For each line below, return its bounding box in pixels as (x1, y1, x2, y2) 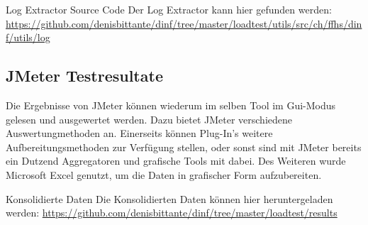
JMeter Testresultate (6, 65, 163, 87)
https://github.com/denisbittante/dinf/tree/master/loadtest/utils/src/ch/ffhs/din (6, 16, 362, 31)
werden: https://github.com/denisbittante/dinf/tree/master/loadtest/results (6, 205, 338, 220)
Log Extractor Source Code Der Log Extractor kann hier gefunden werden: (6, 2, 332, 16)
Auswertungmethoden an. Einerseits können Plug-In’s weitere (6, 126, 273, 141)
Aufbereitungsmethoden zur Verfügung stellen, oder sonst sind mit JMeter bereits (6, 139, 362, 154)
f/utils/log (6, 30, 50, 45)
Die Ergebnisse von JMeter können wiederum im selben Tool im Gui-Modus (6, 97, 336, 112)
